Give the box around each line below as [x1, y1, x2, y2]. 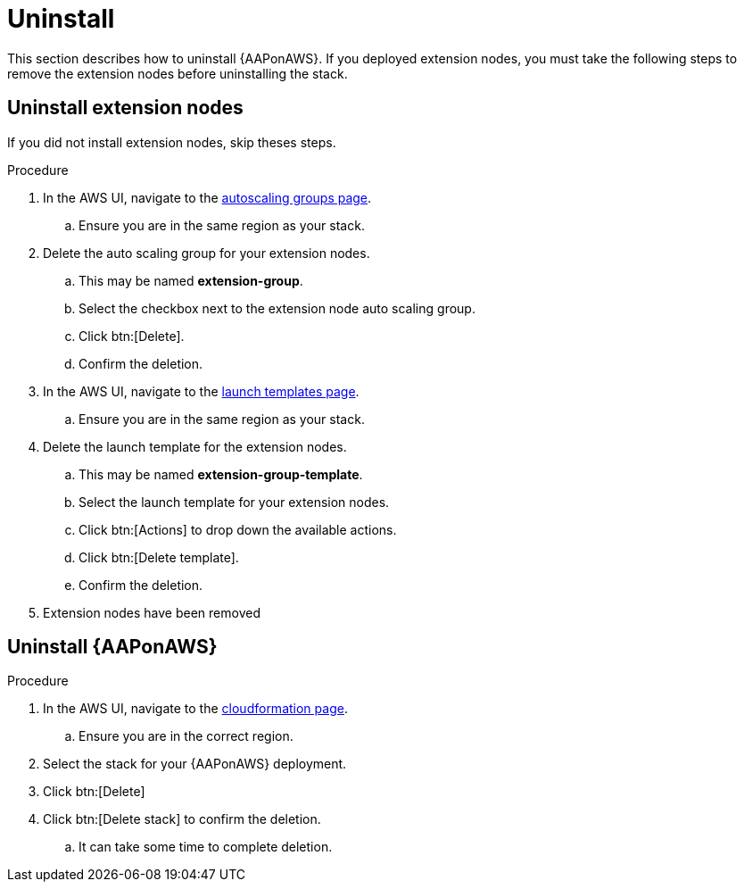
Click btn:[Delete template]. [79, 549, 239, 565]
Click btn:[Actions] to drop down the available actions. [79, 521, 397, 537]
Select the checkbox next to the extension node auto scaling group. [79, 300, 475, 316]
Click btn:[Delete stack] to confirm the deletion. [43, 811, 321, 827]
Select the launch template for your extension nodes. [79, 494, 390, 510]
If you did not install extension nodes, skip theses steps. [7, 134, 336, 150]
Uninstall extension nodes [7, 96, 244, 120]
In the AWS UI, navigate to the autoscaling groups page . [43, 189, 372, 205]
